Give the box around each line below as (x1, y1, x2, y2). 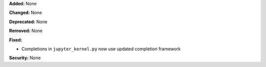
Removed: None (9, 28, 43, 34)
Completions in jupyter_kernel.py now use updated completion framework (21, 46, 181, 52)
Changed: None (9, 10, 42, 16)
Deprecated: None (9, 19, 48, 25)
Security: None (9, 55, 41, 61)
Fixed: (9, 37, 22, 43)
